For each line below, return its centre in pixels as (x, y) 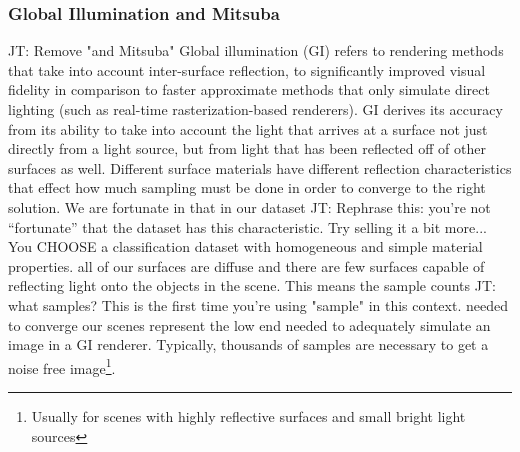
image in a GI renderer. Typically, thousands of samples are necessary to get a (248, 344)
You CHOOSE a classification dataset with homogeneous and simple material (245, 246)
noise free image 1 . (62, 366)
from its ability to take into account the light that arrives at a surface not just (248, 128)
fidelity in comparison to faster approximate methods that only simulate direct (249, 89)
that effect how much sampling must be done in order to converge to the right (247, 187)
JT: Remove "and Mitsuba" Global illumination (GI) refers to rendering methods (256, 50)
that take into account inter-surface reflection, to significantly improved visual (247, 69)
